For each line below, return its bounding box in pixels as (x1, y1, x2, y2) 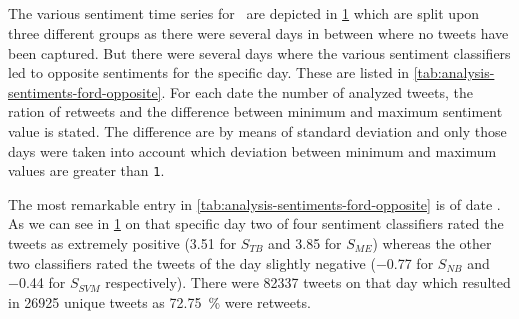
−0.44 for (8, 272, 66, 293)
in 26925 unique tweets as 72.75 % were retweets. (8, 291, 311, 312)
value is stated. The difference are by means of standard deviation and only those (8, 120, 507, 141)
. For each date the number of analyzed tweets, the (161, 81, 473, 102)
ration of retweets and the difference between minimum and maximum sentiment (8, 101, 503, 122)
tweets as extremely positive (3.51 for (8, 232, 237, 253)
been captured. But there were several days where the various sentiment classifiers (8, 42, 511, 63)
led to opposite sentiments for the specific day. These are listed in (8, 62, 410, 83)
